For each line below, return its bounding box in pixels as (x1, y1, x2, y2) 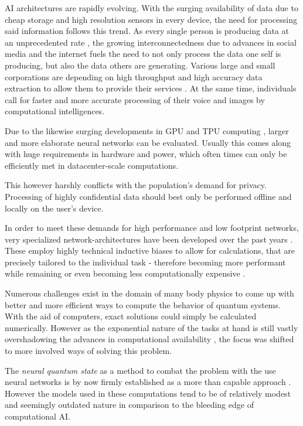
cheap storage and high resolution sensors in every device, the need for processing (5, 13, 297, 25)
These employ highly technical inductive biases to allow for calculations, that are (5, 244, 295, 257)
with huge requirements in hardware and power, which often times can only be (5, 148, 287, 160)
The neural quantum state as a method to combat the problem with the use (5, 364, 276, 376)
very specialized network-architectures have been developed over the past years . (5, 233, 293, 245)
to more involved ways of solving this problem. (5, 345, 172, 357)
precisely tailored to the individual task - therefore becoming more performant (5, 255, 286, 268)
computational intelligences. (5, 105, 105, 117)
